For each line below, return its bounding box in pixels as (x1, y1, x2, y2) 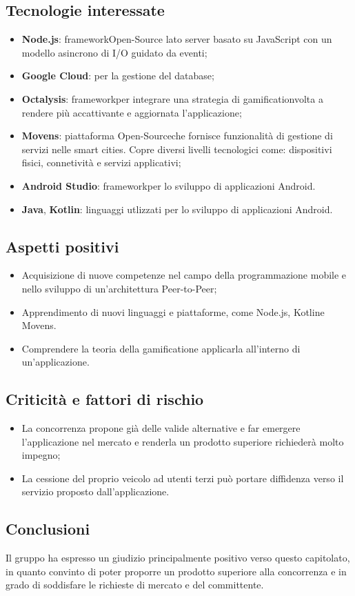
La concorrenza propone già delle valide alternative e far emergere (21, 421, 301, 435)
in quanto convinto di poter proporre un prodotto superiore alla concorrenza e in (6, 564, 347, 578)
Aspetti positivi (6, 235, 119, 257)
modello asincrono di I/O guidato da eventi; (21, 45, 207, 59)
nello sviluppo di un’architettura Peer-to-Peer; (21, 281, 217, 295)
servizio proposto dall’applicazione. (21, 484, 170, 499)
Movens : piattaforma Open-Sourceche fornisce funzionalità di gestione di (21, 128, 333, 143)
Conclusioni (6, 518, 90, 539)
